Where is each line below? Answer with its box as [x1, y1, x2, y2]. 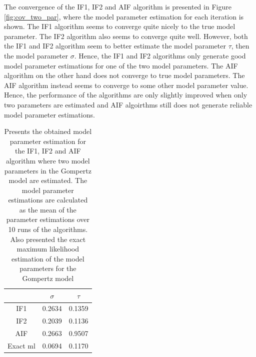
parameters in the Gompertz [4, 165, 91, 175]
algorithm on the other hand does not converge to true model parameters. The [4, 70, 245, 80]
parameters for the [19, 263, 76, 273]
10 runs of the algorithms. [8, 224, 88, 234]
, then [231, 40, 249, 51]
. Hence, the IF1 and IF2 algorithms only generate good [74, 50, 246, 60]
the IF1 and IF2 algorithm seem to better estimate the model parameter [4, 40, 226, 51]
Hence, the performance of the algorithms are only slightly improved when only [4, 89, 247, 100]
